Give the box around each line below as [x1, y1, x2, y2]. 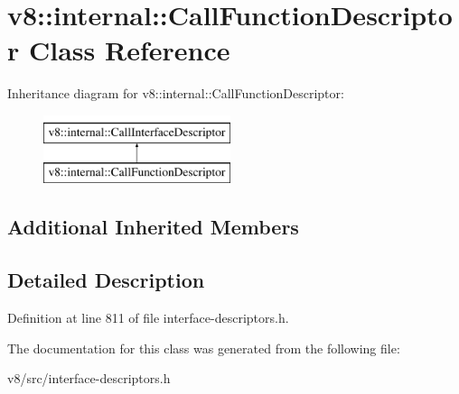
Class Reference [28, 32, 230, 69]
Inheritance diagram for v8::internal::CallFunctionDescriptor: [7, 84, 344, 103]
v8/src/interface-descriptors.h [7, 369, 171, 388]
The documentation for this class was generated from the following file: [7, 338, 400, 357]
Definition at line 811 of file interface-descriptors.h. [7, 308, 289, 327]
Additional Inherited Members [7, 213, 299, 241]
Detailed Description [7, 266, 205, 294]
